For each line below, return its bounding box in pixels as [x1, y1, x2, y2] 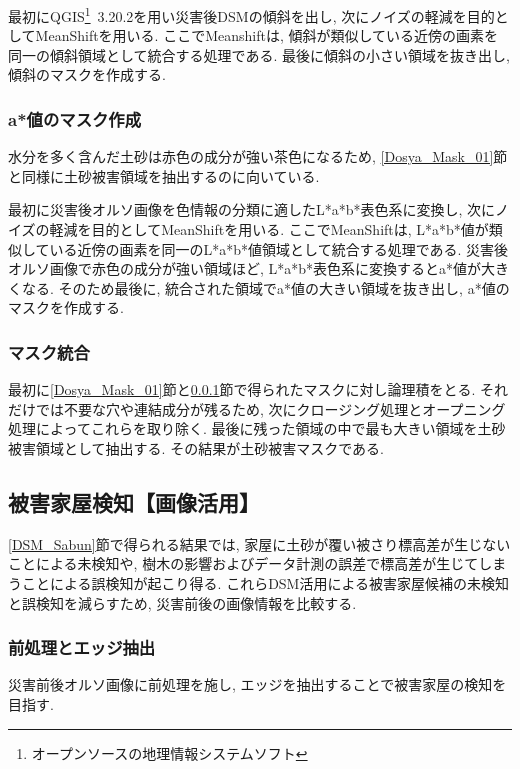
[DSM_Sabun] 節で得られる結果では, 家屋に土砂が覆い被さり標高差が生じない [8, 533, 511, 554]
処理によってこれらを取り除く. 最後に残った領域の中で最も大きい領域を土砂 [8, 418, 506, 439]
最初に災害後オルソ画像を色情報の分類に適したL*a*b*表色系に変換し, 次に [8, 199, 496, 220]
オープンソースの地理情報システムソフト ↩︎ [31, 742, 308, 763]
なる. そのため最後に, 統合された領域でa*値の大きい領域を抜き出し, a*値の [21, 277, 510, 298]
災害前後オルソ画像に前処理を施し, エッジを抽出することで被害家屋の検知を [8, 674, 507, 695]
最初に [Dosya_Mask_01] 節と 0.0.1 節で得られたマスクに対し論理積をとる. [8, 379, 476, 400]
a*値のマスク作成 [8, 106, 142, 131]
